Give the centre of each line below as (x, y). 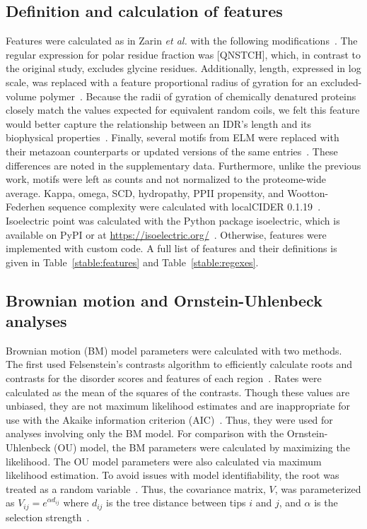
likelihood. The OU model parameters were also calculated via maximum (164, 461)
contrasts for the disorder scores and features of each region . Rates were (164, 378)
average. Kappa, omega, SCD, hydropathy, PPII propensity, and (145, 192)
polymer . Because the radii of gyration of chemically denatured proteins (198, 96)
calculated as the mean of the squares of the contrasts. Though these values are (178, 392)
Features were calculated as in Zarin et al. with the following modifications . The (182, 41)
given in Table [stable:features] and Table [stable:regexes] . (132, 262)
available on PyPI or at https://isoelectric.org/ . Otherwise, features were (166, 234)
